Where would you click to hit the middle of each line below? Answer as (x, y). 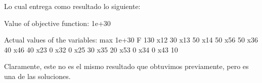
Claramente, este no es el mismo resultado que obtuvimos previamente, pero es (126, 66)
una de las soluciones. (37, 76)
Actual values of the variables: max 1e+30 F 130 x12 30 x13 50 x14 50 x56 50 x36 (131, 40)
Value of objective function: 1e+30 (57, 23)
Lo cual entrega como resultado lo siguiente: (72, 6)
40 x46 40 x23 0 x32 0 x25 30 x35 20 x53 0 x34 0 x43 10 (91, 49)
